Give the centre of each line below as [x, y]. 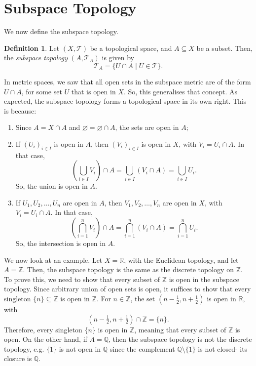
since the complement [142, 348]
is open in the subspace [204, 279]
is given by [118, 58]
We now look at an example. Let [53, 260]
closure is [18, 358]
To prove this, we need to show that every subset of [82, 279]
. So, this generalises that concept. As [181, 91]
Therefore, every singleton [43, 329]
